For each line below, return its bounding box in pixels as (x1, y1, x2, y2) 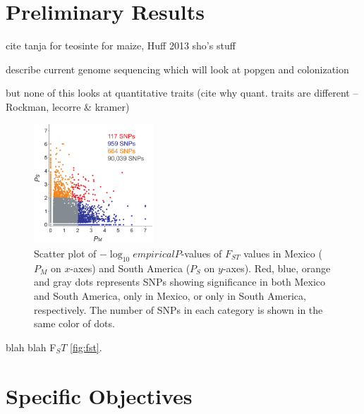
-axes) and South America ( (70, 260, 190, 275)
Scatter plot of (34, 246, 97, 261)
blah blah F (6, 339, 56, 354)
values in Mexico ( (243, 246, 322, 261)
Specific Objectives (6, 381, 193, 410)
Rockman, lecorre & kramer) (6, 99, 130, 114)
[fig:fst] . (70, 339, 102, 354)
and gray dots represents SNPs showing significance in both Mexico (34, 274, 325, 289)
